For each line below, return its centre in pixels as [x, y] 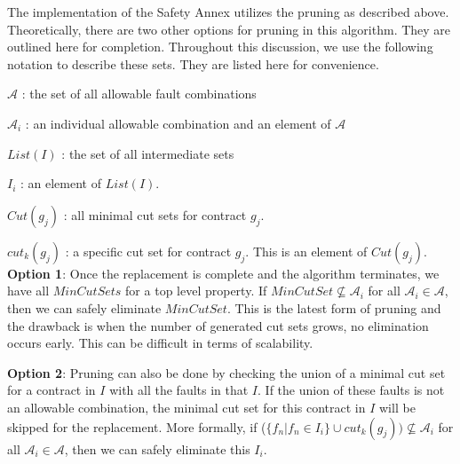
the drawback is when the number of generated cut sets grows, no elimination [218, 325]
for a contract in [52, 390]
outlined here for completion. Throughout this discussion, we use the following [220, 47]
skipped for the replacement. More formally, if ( [137, 426]
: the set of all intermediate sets [148, 153]
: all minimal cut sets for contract [155, 214]
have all [28, 291]
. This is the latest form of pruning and [334, 307]
